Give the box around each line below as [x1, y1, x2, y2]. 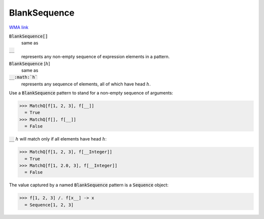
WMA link [9, 24, 29, 30]
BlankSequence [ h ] [9, 60, 50, 66]
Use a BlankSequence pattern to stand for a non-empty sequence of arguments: [9, 90, 174, 96]
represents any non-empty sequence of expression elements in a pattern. [21, 54, 170, 60]
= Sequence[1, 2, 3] [24, 202, 74, 207]
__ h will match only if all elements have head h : [9, 136, 107, 142]
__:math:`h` [9, 75, 38, 80]
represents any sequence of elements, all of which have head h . [21, 81, 151, 87]
